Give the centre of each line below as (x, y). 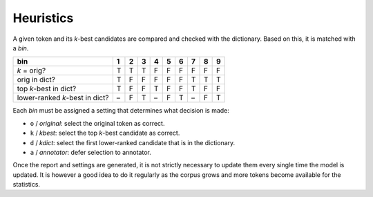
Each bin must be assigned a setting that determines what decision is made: (121, 111)
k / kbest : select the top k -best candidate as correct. (105, 133)
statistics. (27, 185)
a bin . (21, 48)
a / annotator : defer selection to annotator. (90, 152)
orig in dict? (36, 79)
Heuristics (43, 18)
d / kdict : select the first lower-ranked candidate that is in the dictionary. (133, 142)
